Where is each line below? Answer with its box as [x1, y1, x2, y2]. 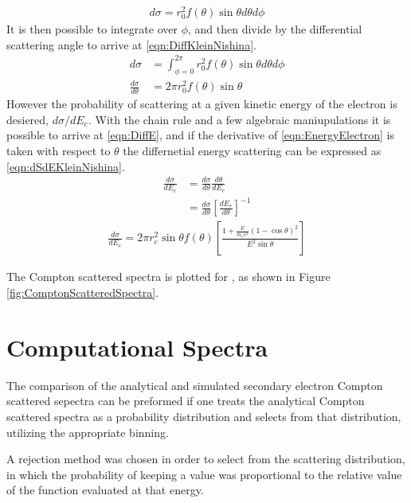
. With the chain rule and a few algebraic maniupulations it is [88, 111, 391, 127]
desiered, [6, 111, 49, 127]
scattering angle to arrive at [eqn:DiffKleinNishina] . [6, 36, 256, 53]
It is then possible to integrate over [6, 21, 178, 37]
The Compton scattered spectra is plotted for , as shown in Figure [6, 268, 331, 285]
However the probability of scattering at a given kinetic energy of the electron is [6, 96, 397, 112]
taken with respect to [6, 142, 111, 158]
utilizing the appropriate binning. [6, 423, 169, 440]
